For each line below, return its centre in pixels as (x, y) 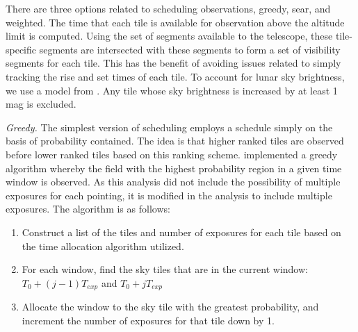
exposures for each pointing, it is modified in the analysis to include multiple (169, 195)
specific (21, 49)
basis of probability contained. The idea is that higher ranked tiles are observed (175, 141)
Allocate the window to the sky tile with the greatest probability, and (170, 307)
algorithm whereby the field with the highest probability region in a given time (174, 168)
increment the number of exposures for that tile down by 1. (148, 320)
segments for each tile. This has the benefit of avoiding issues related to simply (173, 63)
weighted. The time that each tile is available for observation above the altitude (175, 22)
